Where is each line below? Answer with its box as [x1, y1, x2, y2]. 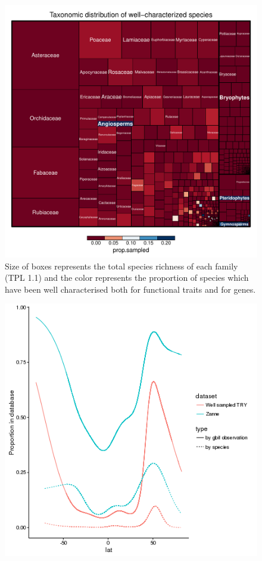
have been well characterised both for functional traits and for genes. [5, 283, 256, 295]
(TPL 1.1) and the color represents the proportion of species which [5, 271, 249, 284]
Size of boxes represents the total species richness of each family [5, 259, 238, 272]
